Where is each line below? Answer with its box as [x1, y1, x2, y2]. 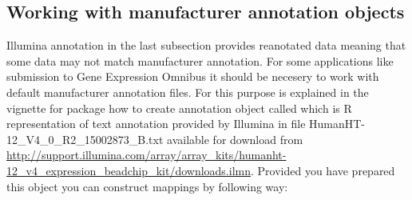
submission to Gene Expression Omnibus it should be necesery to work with [6, 68, 379, 85]
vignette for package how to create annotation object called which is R [6, 99, 352, 116]
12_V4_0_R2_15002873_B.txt [6, 130, 164, 147]
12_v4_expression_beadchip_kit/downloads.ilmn [6, 162, 251, 178]
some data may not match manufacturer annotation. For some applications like [6, 52, 394, 69]
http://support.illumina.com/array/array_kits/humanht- [6, 146, 287, 163]
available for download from [167, 130, 303, 147]
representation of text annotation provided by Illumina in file [6, 115, 306, 132]
